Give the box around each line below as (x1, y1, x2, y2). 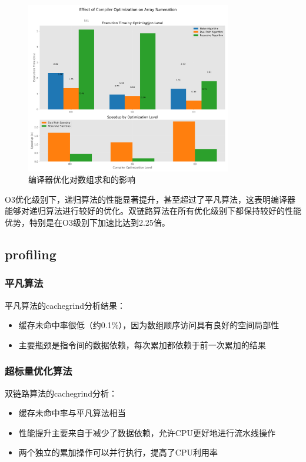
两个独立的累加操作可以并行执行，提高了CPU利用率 (18, 446, 218, 458)
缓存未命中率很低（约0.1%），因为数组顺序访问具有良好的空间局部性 (18, 319, 280, 331)
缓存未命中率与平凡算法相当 (18, 407, 126, 419)
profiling (5, 245, 56, 263)
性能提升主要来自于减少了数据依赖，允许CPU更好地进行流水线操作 (18, 426, 275, 438)
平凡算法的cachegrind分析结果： (5, 299, 125, 311)
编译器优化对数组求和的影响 (28, 173, 135, 186)
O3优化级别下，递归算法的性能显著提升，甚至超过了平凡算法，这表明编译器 (5, 193, 295, 205)
